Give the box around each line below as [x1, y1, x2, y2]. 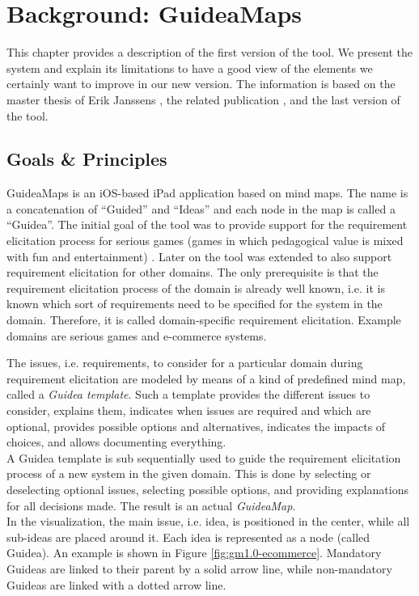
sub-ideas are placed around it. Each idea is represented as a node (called [6, 528, 370, 545]
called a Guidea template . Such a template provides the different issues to [6, 386, 370, 403]
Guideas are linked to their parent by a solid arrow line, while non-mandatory [6, 560, 392, 577]
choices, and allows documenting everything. [6, 433, 226, 450]
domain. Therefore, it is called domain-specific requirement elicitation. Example [6, 311, 401, 328]
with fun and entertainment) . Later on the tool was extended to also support [6, 247, 392, 264]
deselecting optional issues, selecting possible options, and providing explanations [6, 480, 408, 497]
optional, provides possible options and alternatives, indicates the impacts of [6, 417, 386, 434]
